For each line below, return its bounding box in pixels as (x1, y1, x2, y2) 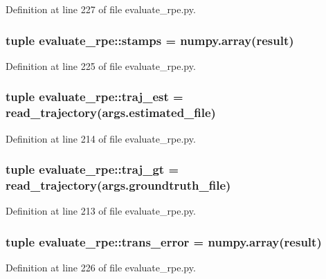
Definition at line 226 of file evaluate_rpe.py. (6, 260, 196, 275)
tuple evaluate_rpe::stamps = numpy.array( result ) (6, 31, 294, 48)
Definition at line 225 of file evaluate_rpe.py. (6, 58, 196, 73)
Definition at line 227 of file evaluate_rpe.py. (6, 2, 196, 16)
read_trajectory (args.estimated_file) (6, 104, 216, 121)
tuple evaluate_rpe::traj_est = (6, 88, 183, 105)
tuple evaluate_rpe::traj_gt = (6, 161, 179, 178)
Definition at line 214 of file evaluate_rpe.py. (6, 131, 196, 145)
